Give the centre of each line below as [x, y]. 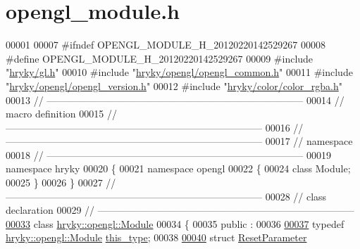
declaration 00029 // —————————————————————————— [180, 210]
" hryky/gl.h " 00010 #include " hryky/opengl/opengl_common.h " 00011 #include [179, 72]
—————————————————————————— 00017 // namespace [179, 141]
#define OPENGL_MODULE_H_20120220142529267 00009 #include [160, 58]
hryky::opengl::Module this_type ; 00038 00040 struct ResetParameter [156, 237]
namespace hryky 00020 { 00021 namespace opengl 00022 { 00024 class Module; [178, 168]
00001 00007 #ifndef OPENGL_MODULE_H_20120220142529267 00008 [166, 45]
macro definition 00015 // [61, 114]
